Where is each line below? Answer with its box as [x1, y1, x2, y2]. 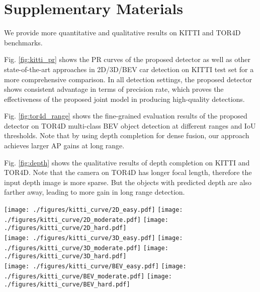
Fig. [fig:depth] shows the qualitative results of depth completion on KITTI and [4, 157, 250, 167]
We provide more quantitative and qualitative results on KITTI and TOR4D [4, 27, 241, 38]
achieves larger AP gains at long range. [4, 140, 125, 151]
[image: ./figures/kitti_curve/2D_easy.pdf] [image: [4, 206, 183, 214]
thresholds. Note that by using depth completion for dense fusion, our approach [4, 130, 249, 141]
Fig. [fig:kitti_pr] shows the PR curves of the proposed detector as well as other [4, 54, 251, 65]
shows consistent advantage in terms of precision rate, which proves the [4, 84, 224, 94]
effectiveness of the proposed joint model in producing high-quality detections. [4, 93, 245, 104]
